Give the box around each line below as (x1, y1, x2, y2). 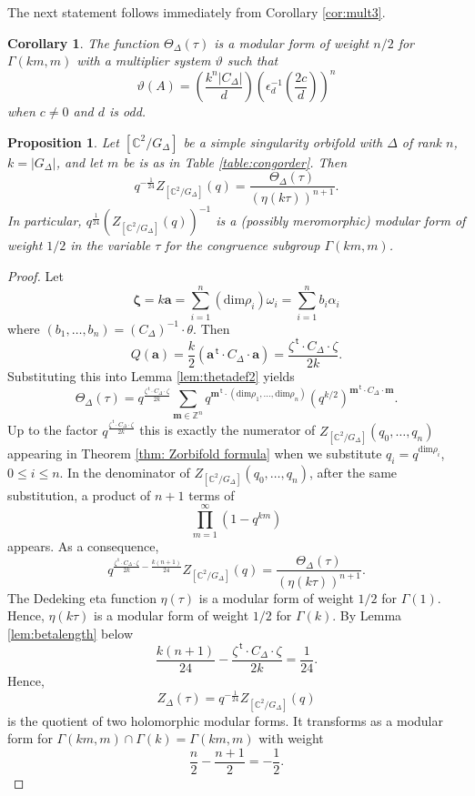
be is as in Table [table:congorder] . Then (123, 152, 348, 171)
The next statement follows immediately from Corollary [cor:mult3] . (7, 3, 386, 21)
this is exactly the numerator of (139, 420, 316, 439)
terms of (188, 485, 235, 504)
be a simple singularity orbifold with (183, 132, 383, 151)
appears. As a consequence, (7, 536, 159, 555)
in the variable (70, 236, 151, 255)
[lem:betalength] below (7, 623, 134, 642)
